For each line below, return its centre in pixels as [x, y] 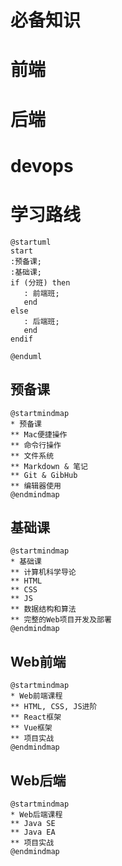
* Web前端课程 [36, 696]
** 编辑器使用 [36, 486]
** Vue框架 [31, 728]
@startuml [31, 242]
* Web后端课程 [36, 814]
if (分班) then [40, 282]
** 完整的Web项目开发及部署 [61, 620]
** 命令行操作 [36, 445]
